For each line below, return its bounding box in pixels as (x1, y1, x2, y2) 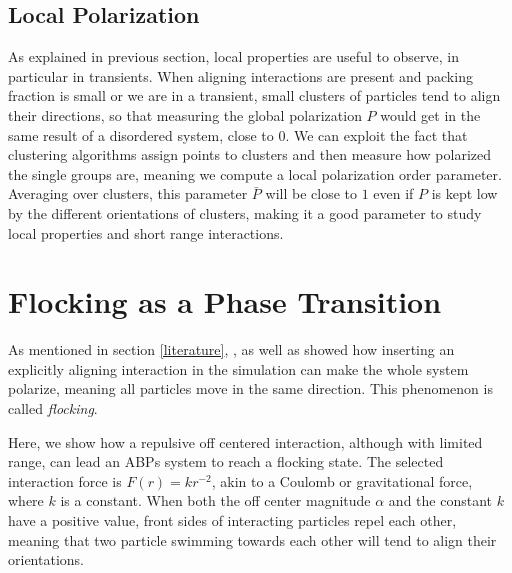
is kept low (431, 183, 498, 204)
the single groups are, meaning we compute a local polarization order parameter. (8, 163, 502, 184)
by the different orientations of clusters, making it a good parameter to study (8, 202, 482, 223)
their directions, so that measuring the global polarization (8, 104, 362, 125)
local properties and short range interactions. (8, 222, 284, 243)
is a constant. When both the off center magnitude (60, 490, 371, 511)
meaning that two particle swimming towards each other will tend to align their (8, 529, 497, 550)
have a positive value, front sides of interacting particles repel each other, (8, 510, 457, 531)
